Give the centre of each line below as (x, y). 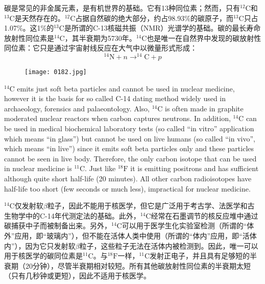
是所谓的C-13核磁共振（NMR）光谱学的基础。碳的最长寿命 (162, 28)
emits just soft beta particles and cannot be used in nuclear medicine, (126, 88)
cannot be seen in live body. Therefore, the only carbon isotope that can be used (130, 158)
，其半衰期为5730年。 (100, 38)
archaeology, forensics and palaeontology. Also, (77, 108)
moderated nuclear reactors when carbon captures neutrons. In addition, (117, 118)
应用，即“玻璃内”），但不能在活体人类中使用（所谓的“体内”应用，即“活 (132, 236)
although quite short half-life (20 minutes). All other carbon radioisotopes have (128, 179)
